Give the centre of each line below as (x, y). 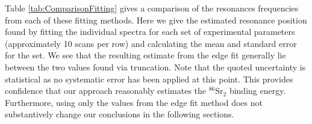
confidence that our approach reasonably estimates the (106, 91)
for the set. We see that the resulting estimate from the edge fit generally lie (145, 55)
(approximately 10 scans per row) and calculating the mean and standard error (151, 43)
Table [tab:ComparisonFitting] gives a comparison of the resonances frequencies (152, 8)
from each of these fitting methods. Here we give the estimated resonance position (156, 20)
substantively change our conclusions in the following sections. (120, 114)
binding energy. (257, 91)
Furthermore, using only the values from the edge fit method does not (134, 102)
